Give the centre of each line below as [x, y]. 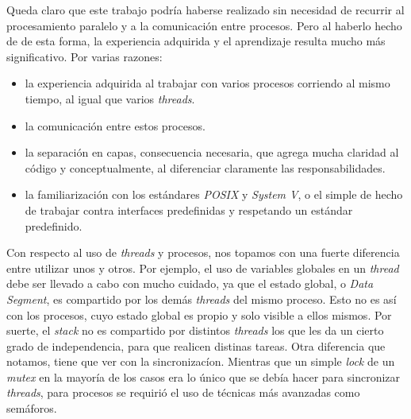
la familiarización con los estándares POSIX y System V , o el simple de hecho [214, 194]
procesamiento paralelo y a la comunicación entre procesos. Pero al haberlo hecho [204, 25]
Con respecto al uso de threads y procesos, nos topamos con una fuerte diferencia [203, 252]
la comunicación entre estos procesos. [115, 125]
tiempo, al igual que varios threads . [110, 98]
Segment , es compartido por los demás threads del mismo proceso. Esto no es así [202, 299]
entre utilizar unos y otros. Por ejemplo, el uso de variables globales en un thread [203, 268]
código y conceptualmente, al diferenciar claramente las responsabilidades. [205, 167]
